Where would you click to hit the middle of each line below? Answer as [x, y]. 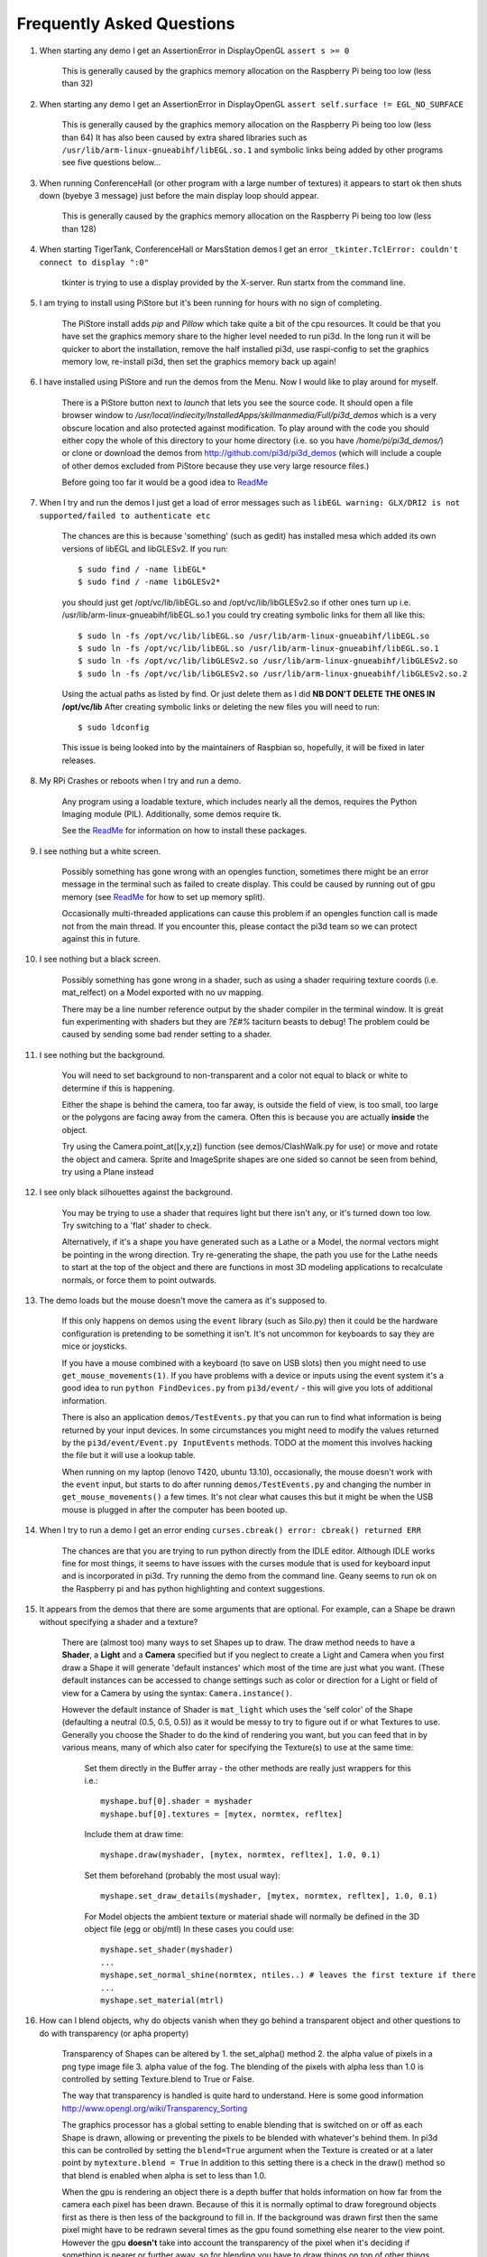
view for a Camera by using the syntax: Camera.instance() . [177, 1693]
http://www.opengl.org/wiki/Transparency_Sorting [155, 2108]
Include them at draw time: [134, 1834]
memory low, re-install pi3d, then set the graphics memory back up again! [199, 361]
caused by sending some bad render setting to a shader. [167, 1035]
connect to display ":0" [94, 262]
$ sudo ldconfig [114, 727]
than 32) [78, 84]
